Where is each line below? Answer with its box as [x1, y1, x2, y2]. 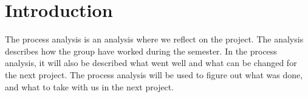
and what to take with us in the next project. [5, 80, 174, 93]
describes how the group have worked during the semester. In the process [5, 44, 277, 57]
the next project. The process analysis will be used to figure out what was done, [5, 68, 303, 81]
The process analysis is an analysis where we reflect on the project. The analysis [5, 33, 304, 45]
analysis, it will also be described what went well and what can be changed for [5, 56, 297, 69]
